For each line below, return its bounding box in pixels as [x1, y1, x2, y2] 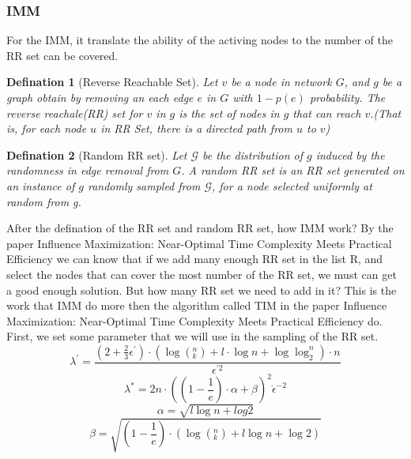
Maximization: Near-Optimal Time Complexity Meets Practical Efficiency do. [6, 312, 383, 329]
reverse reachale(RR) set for [6, 104, 143, 121]
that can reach [292, 104, 361, 121]
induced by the [315, 146, 385, 163]
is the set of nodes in [179, 104, 280, 121]
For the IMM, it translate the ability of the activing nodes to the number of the [6, 32, 393, 48]
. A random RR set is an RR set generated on [181, 162, 405, 179]
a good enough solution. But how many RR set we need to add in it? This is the [6, 281, 397, 298]
